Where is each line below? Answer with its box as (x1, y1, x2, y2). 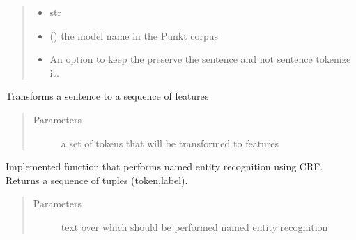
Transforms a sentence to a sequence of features (6, 89, 209, 103)
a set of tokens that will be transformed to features (61, 135, 279, 150)
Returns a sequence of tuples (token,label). (6, 172, 188, 187)
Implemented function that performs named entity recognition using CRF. (6, 159, 323, 174)
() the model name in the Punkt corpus (49, 28, 219, 43)
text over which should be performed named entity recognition (61, 219, 328, 234)
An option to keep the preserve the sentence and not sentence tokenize (49, 52, 351, 66)
